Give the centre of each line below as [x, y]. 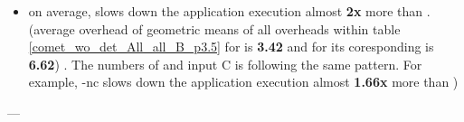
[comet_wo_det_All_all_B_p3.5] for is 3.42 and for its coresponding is [231, 47]
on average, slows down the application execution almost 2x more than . [229, 11]
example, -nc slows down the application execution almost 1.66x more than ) [243, 82]
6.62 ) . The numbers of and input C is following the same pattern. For [225, 64]
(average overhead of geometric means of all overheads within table [214, 28]
